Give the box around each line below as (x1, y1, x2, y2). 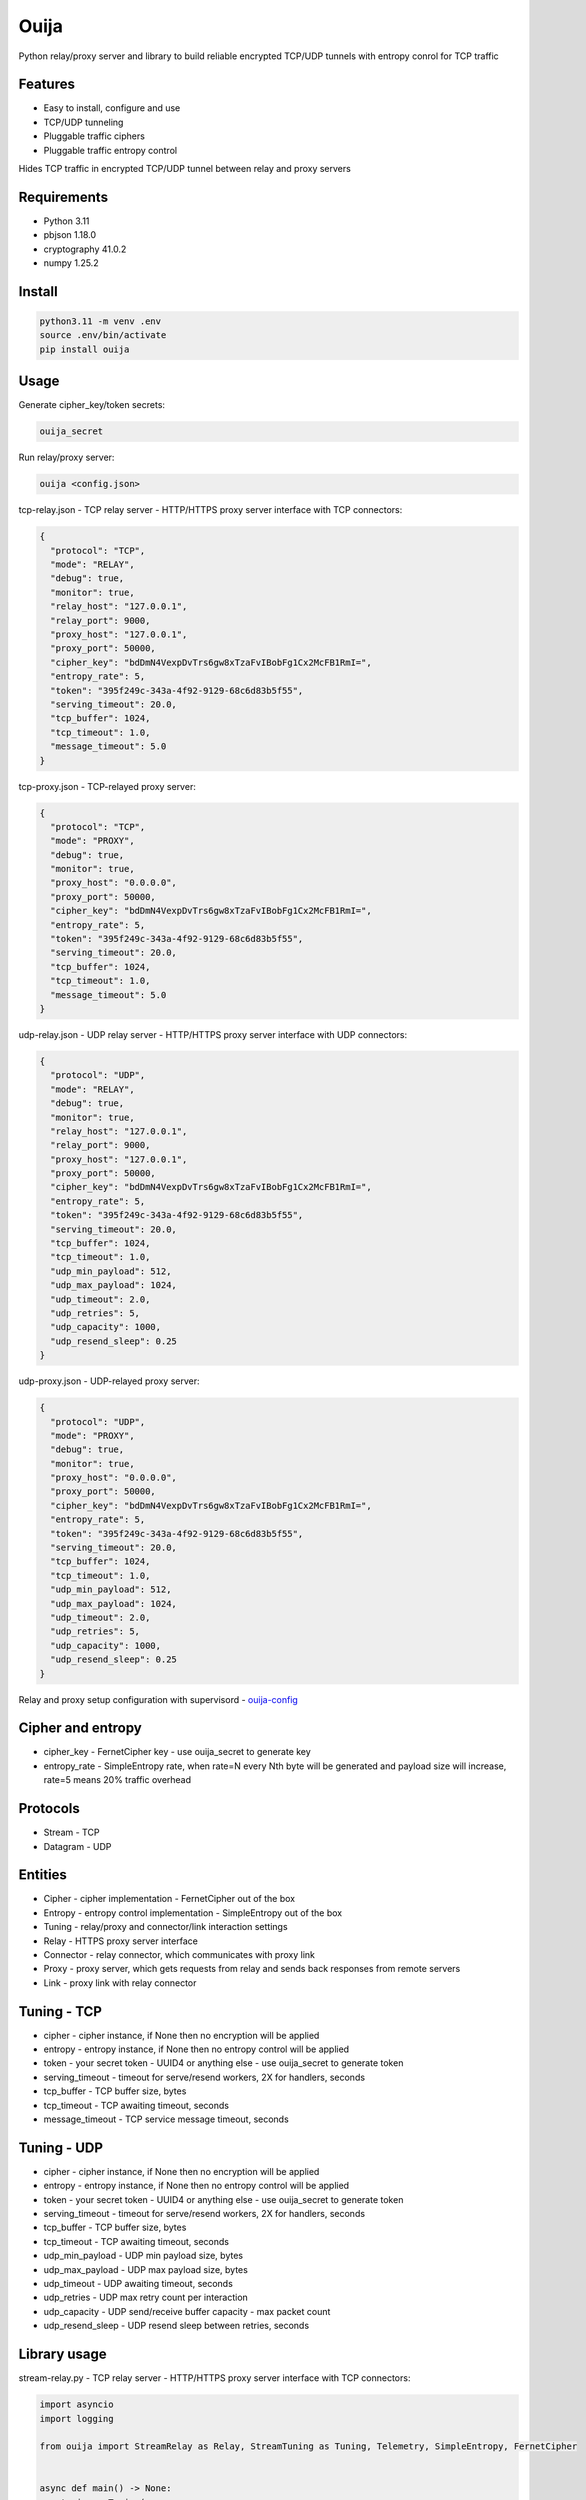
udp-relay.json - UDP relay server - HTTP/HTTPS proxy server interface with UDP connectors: (18, 1028, 408, 1040)
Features (18, 76, 75, 93)
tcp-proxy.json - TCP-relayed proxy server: (18, 780, 197, 792)
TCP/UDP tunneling (43, 116, 124, 128)
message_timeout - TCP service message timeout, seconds (43, 2113, 289, 2125)
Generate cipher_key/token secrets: (18, 399, 165, 411)
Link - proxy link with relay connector (43, 1976, 197, 1989)
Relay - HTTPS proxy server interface (43, 1935, 199, 1947)
